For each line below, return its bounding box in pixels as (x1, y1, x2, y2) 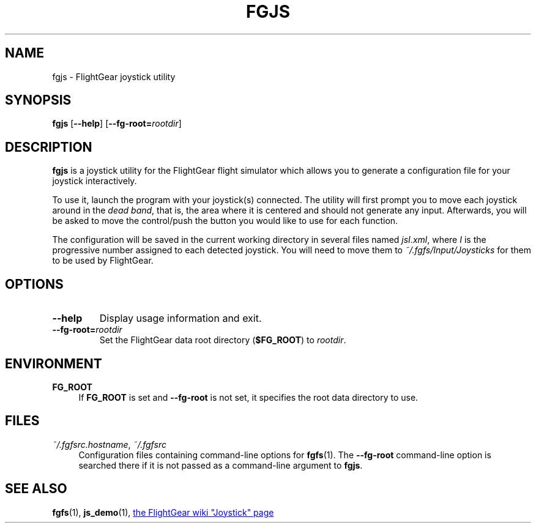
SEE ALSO (5, 481, 67, 497)
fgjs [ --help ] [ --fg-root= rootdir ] (52, 118, 182, 129)
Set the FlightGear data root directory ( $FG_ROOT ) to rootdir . (99, 335, 346, 346)
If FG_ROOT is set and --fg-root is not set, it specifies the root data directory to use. (78, 392, 419, 403)
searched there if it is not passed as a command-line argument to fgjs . (78, 459, 363, 470)
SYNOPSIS (5, 92, 72, 108)
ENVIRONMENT (5, 355, 102, 371)
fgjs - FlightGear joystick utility (52, 71, 176, 82)
